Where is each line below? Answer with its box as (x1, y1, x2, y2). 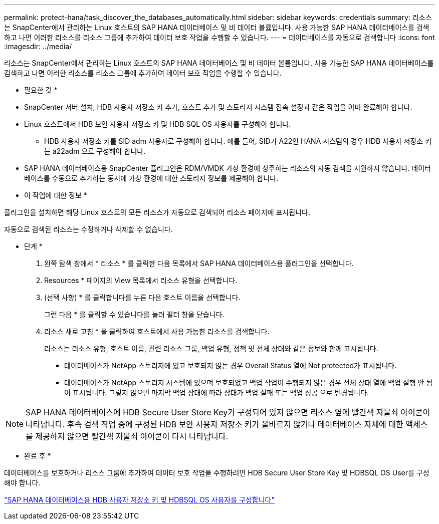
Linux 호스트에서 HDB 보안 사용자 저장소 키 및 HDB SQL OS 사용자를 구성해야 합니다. (24, 120, 291, 128)
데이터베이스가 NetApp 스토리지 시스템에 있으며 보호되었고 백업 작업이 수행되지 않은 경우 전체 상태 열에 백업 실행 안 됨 (64, 378, 433, 387)
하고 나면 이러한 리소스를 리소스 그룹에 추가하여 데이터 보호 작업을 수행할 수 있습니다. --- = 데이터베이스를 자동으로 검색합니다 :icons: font (4, 33, 435, 42)
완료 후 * (24, 451, 51, 460)
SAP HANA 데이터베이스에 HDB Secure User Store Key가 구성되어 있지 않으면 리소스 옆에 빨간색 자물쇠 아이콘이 (26, 407, 430, 417)
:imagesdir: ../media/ (4, 42, 72, 51)
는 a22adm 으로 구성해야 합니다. (44, 147, 146, 155)
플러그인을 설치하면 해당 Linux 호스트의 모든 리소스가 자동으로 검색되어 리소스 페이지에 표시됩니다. (4, 208, 310, 216)
